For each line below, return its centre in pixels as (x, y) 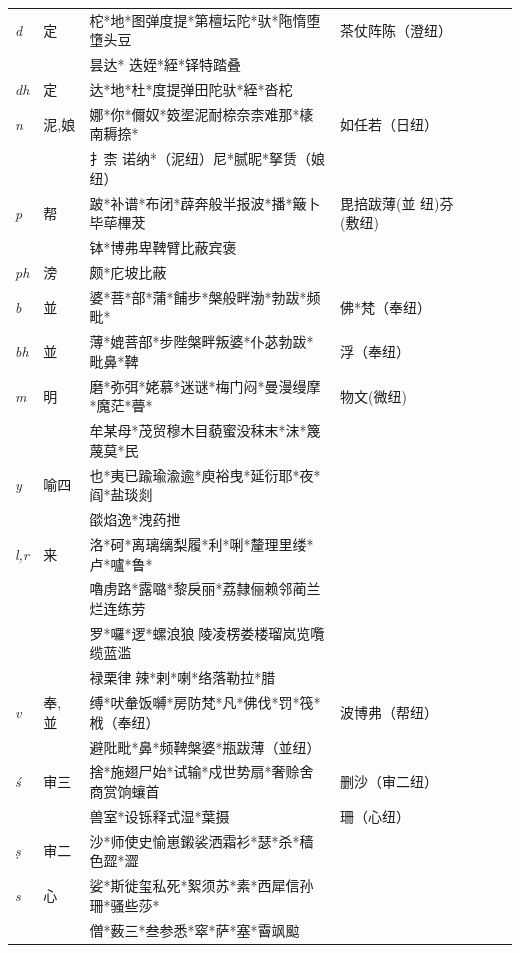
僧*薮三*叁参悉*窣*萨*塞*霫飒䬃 (194, 929)
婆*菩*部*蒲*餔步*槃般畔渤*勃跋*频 (205, 296)
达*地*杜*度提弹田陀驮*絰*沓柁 (191, 89)
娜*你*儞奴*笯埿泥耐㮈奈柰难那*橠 (201, 113)
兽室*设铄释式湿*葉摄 (159, 815)
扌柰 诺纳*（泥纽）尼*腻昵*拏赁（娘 (207, 158)
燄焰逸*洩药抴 (135, 519)
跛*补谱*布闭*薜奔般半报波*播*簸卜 (205, 202)
